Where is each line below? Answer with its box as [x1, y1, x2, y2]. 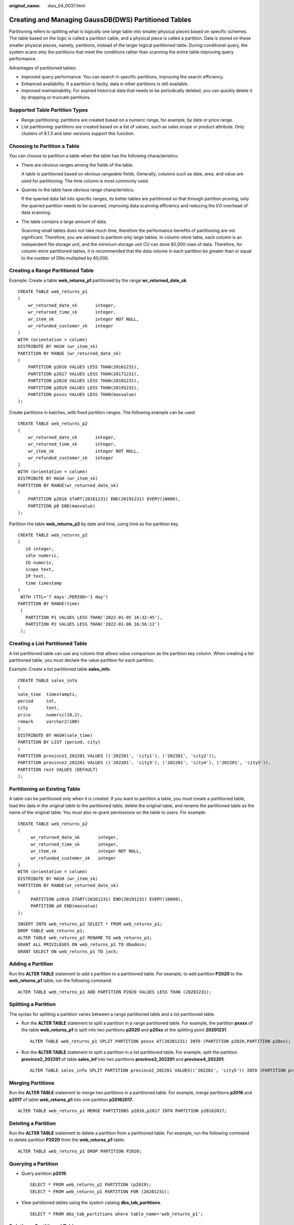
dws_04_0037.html [48, 3, 85, 8]
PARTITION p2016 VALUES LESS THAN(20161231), [27, 364, 140, 370]
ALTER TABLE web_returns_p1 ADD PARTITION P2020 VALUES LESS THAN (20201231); [18, 989, 212, 995]
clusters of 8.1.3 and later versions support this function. [21, 130, 135, 137]
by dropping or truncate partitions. [21, 95, 91, 100]
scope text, [25, 566, 54, 572]
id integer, [25, 546, 54, 551]
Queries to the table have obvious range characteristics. [21, 187, 135, 193]
